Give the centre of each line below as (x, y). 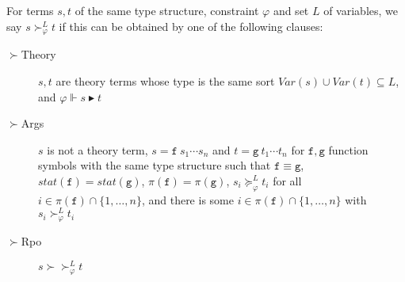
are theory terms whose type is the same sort (165, 80)
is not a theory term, (97, 149)
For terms (30, 10)
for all (287, 180)
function (348, 149)
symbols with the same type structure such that (155, 165)
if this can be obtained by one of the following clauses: (191, 26)
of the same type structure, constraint (167, 10)
